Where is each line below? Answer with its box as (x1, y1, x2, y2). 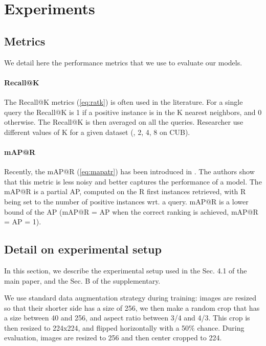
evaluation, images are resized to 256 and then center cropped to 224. (4, 332, 222, 343)
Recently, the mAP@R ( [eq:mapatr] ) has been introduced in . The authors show (4, 166, 255, 177)
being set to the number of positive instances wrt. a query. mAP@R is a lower (4, 196, 249, 206)
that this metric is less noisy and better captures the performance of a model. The (4, 176, 262, 187)
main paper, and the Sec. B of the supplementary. (4, 275, 161, 286)
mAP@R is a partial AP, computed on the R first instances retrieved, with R (4, 186, 246, 197)
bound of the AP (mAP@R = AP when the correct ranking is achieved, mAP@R (4, 206, 258, 217)
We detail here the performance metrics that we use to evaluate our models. (4, 57, 242, 67)
